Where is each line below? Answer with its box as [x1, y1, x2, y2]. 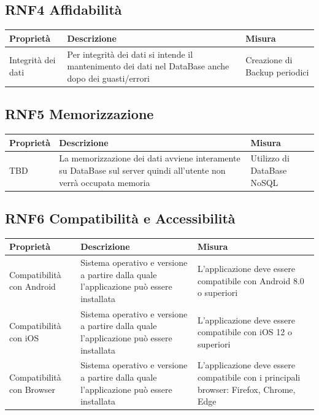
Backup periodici [245, 65, 309, 78]
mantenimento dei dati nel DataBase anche [67, 60, 229, 72]
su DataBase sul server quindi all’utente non [59, 163, 226, 176]
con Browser [9, 382, 55, 395]
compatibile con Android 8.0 [197, 274, 304, 287]
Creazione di [245, 53, 293, 66]
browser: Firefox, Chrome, [197, 382, 296, 395]
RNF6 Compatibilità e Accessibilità [5, 209, 236, 228]
